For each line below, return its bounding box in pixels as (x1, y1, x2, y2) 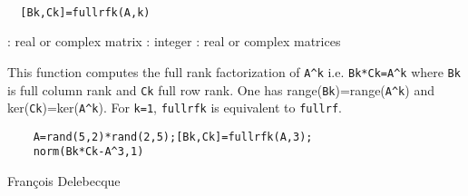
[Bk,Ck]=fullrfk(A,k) (20, 5, 151, 19)
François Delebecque (7, 171, 121, 191)
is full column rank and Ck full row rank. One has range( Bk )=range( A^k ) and (7, 80, 434, 99)
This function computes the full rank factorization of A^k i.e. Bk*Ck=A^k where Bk (7, 62, 461, 81)
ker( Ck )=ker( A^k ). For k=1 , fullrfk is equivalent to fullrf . (7, 98, 342, 117)
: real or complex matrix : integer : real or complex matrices (7, 32, 341, 51)
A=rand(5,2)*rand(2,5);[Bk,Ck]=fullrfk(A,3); (33, 130, 313, 143)
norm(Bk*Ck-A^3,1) (33, 145, 144, 159)
